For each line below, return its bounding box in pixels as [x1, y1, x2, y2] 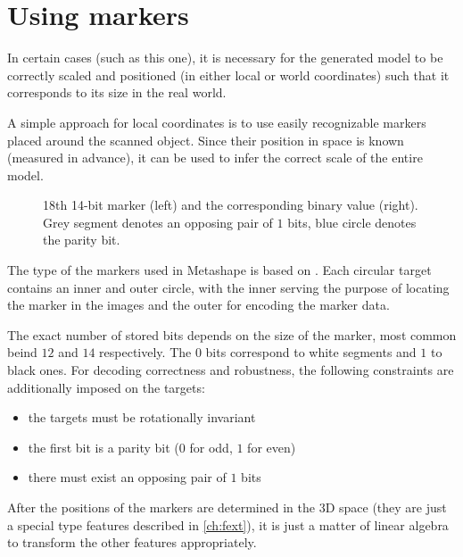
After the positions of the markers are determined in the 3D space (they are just [7, 498, 447, 516]
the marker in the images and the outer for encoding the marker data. [7, 295, 390, 314]
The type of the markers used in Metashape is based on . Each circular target [7, 261, 432, 279]
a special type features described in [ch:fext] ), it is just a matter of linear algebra [7, 515, 449, 534]
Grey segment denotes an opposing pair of [43, 212, 273, 231]
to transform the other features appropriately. [7, 533, 257, 552]
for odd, [189, 437, 233, 456]
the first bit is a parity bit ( [28, 437, 179, 456]
